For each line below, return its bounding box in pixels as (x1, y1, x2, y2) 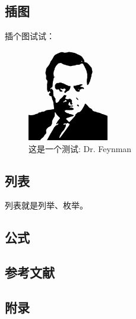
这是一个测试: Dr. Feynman (29, 142, 132, 154)
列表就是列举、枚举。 (5, 199, 88, 211)
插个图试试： (5, 30, 55, 42)
